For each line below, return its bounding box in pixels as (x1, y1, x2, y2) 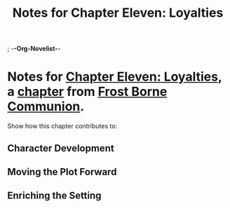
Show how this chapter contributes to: (7, 122, 118, 130)
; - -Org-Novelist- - (7, 44, 61, 53)
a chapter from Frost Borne (7, 84, 168, 99)
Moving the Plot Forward (7, 166, 117, 178)
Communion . (7, 99, 85, 115)
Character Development (7, 142, 114, 154)
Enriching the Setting (7, 190, 102, 202)
